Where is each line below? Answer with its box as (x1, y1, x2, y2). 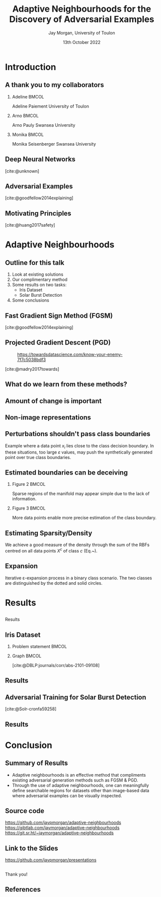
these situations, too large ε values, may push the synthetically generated (5, 449, 153, 455)
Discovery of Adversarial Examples (9, 14, 155, 25)
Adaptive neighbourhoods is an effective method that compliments (12, 772, 146, 778)
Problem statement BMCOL (12, 644, 67, 649)
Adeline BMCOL (12, 94, 44, 99)
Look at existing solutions (12, 271, 64, 277)
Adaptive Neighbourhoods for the (12, 3, 151, 15)
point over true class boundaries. (5, 454, 72, 460)
